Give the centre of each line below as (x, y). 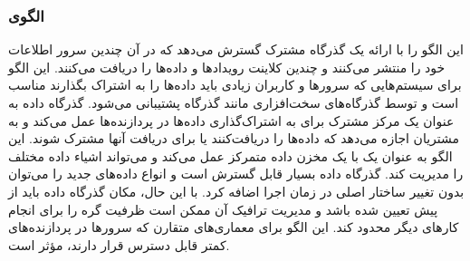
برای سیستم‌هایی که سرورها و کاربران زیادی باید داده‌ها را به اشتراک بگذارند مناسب (235, 85)
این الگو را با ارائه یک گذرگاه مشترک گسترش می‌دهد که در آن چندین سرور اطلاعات (236, 49)
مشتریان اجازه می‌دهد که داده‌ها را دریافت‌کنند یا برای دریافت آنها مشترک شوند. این (234, 138)
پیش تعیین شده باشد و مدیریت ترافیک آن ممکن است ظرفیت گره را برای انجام (223, 209)
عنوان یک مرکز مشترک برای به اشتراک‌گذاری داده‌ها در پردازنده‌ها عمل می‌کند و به (231, 120)
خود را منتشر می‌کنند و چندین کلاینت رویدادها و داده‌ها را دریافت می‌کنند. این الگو (227, 67)
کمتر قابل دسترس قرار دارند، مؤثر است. (119, 244)
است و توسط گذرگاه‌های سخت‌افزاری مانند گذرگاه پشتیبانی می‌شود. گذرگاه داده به (234, 102)
